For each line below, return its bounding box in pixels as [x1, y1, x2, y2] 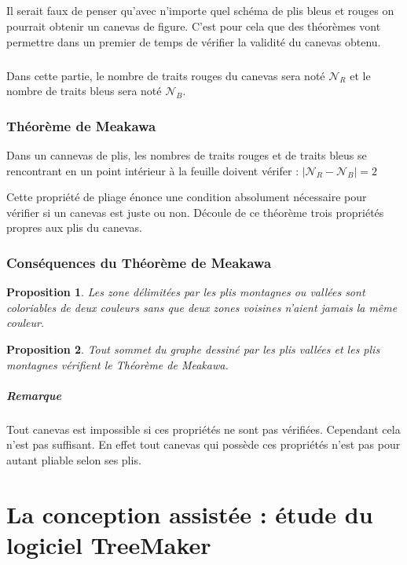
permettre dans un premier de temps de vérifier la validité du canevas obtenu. [6, 33, 381, 50]
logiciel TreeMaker [6, 528, 211, 560]
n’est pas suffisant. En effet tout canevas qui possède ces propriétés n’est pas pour [6, 436, 401, 453]
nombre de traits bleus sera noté [6, 83, 162, 99]
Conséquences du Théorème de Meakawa [6, 252, 272, 272]
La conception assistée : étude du [6, 497, 373, 530]
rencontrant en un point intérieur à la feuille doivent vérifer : [6, 162, 299, 178]
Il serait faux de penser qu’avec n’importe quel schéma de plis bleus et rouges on [6, 2, 394, 19]
